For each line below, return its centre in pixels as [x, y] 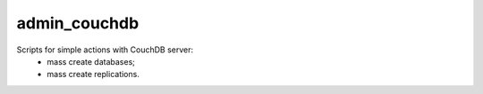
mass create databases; [91, 61]
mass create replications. [93, 74]
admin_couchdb [78, 23]
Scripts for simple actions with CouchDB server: [105, 50]
